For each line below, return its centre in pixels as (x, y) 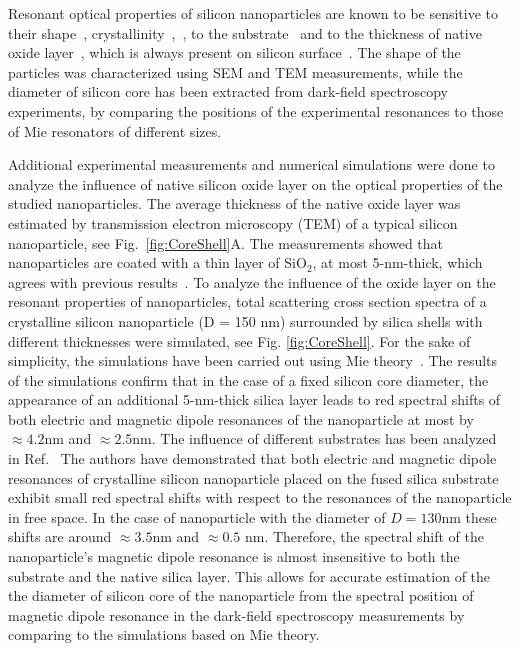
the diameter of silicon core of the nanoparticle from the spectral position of (241, 595)
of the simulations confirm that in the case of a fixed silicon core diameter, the (248, 379)
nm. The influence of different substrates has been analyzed (314, 438)
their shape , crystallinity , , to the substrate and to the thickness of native (245, 32)
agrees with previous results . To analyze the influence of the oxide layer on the (252, 281)
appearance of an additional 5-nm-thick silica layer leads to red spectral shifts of (254, 399)
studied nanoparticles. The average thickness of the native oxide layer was (234, 203)
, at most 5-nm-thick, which (397, 262)
